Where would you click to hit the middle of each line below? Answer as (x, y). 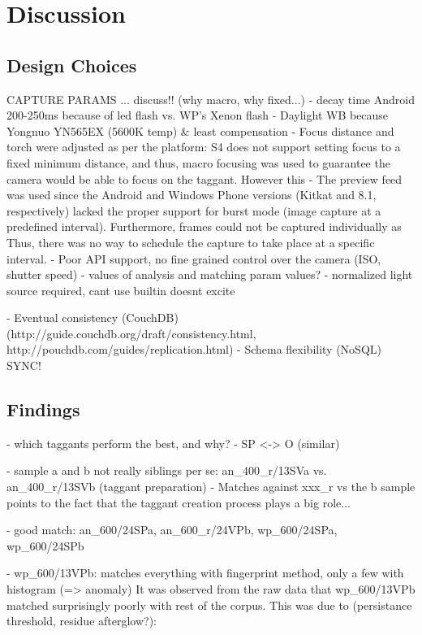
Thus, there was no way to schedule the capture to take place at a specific (191, 242)
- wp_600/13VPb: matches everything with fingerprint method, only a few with (205, 573)
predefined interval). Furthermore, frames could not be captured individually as (204, 226)
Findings (43, 409)
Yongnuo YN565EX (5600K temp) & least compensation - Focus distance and (200, 130)
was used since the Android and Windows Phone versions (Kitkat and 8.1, (192, 195)
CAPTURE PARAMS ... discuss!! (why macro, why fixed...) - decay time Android (211, 99)
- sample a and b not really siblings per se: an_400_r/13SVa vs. (167, 470)
